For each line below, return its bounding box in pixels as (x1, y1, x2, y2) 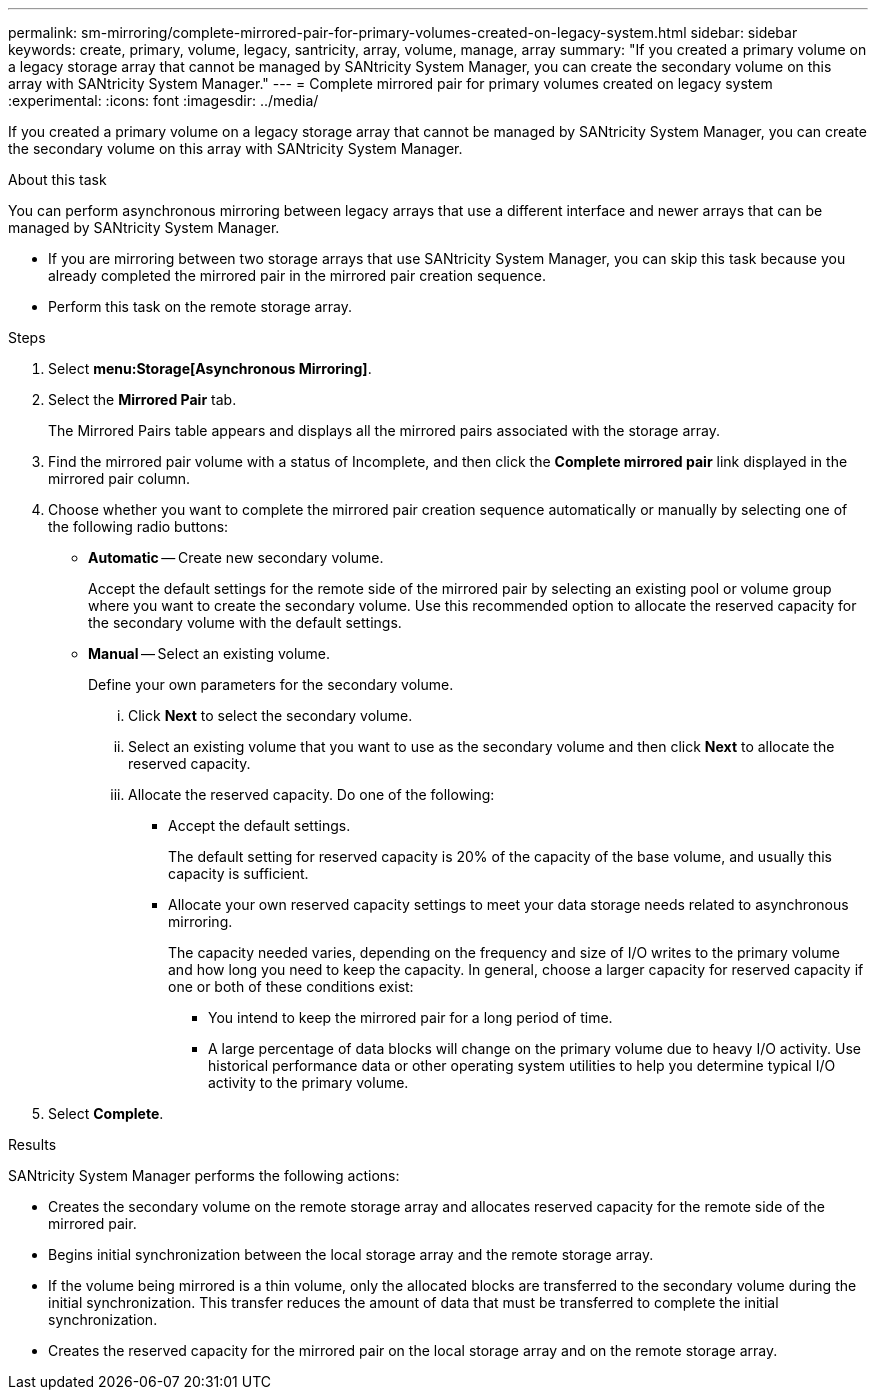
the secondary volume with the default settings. (88, 614, 402, 631)
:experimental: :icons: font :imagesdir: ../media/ (8, 92, 319, 109)
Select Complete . (48, 1105, 164, 1122)
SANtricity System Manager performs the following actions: (8, 1167, 400, 1184)
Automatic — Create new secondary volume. (88, 549, 384, 566)
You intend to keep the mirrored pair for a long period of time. (208, 1009, 613, 1026)
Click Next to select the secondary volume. (128, 707, 413, 724)
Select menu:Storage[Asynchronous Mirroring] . (48, 360, 372, 377)
